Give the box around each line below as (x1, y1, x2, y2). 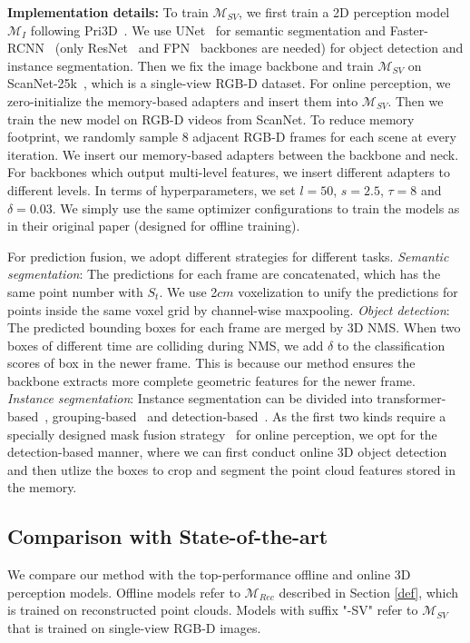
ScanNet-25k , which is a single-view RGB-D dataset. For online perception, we (7, 74, 451, 93)
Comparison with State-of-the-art (7, 522, 328, 550)
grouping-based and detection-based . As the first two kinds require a (52, 407, 446, 426)
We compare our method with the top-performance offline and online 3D (7, 565, 411, 584)
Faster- (389, 20, 428, 39)
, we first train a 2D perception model (239, 3, 450, 21)
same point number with (7, 282, 143, 301)
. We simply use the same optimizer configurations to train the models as (52, 198, 460, 217)
